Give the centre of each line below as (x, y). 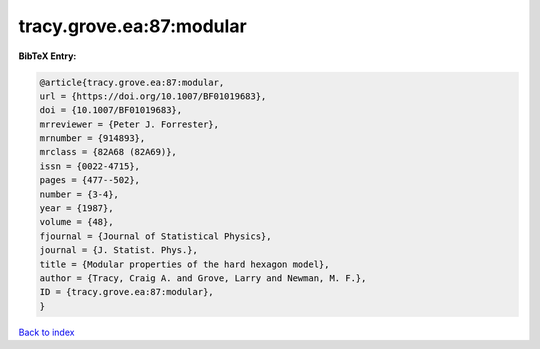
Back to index (46, 332)
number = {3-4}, (79, 194)
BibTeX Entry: (47, 56)
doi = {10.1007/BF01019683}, (111, 110)
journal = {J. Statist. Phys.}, (119, 250)
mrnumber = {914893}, (92, 138)
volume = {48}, (76, 222)
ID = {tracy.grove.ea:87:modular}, (126, 292)
